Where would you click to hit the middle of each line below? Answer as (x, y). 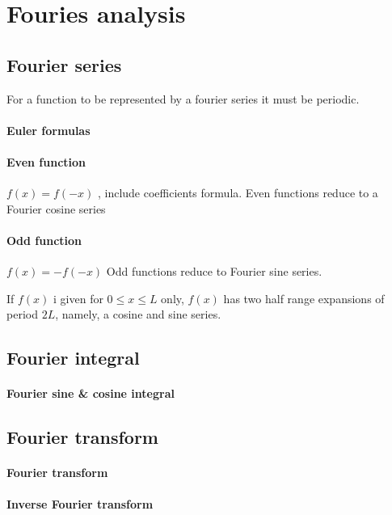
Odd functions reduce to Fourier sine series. (214, 271)
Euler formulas (48, 130)
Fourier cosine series (56, 208)
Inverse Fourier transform (80, 504)
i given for (78, 298)
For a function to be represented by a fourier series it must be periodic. (183, 98)
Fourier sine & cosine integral (91, 393)
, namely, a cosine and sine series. (138, 314)
